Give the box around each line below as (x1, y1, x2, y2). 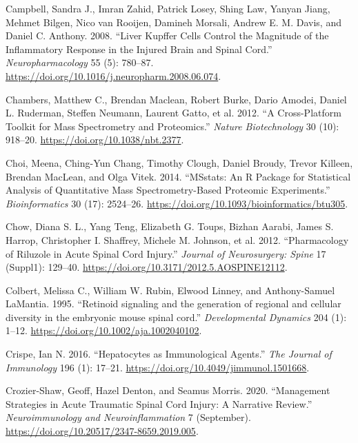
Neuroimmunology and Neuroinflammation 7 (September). (6, 410, 251, 424)
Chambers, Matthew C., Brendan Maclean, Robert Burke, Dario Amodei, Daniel (6, 92, 347, 106)
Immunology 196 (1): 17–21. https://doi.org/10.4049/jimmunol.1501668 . (6, 360, 310, 374)
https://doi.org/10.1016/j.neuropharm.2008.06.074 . (6, 68, 221, 83)
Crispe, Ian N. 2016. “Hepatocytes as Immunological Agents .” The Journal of (6, 347, 332, 361)
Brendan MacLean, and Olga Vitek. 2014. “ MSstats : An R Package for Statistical (6, 169, 351, 183)
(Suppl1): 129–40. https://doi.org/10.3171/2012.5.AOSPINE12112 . (6, 260, 288, 274)
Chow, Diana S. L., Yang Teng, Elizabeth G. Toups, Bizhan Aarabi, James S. (6, 219, 334, 234)
